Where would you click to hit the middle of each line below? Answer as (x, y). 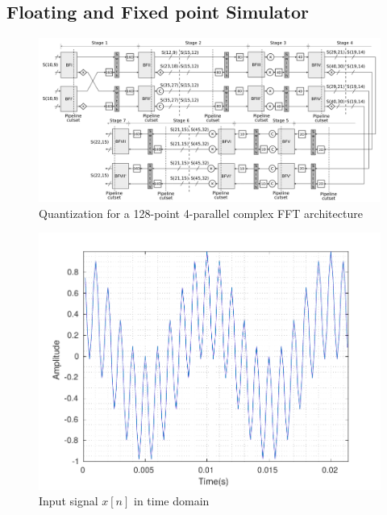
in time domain (172, 501)
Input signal (69, 501)
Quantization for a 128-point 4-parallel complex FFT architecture (201, 213)
